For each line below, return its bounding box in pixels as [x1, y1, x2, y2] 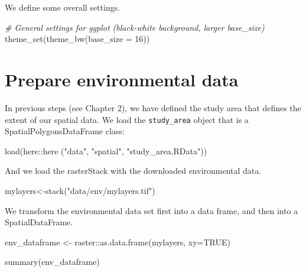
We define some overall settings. [5, 1, 121, 13]
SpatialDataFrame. [5, 216, 73, 228]
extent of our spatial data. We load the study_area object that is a [5, 113, 249, 125]
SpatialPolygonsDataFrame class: [5, 125, 125, 137]
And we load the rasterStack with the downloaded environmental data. [5, 164, 262, 177]
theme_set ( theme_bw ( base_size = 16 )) [5, 33, 150, 45]
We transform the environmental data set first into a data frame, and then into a [5, 204, 298, 216]
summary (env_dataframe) [5, 255, 100, 268]
